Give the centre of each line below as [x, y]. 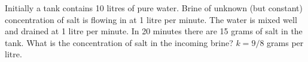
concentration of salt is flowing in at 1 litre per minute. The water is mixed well [151, 19]
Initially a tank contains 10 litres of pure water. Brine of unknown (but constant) [154, 8]
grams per [285, 42]
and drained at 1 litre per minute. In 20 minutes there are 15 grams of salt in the [154, 31]
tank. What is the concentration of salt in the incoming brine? [119, 42]
